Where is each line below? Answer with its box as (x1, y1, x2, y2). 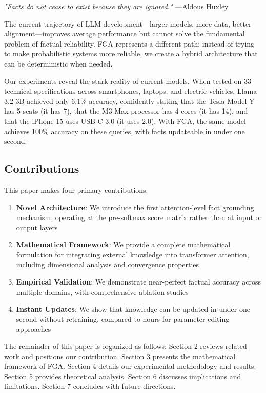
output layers (16, 222, 58, 232)
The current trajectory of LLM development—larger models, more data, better (4, 18, 252, 29)
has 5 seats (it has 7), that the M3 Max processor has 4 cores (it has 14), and (4, 105, 248, 116)
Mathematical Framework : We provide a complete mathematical (16, 239, 231, 250)
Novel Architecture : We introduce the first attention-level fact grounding (16, 202, 254, 212)
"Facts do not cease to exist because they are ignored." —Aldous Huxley (4, 1, 229, 11)
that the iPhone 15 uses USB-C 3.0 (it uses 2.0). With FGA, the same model (4, 115, 246, 126)
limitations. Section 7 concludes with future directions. (4, 381, 176, 391)
